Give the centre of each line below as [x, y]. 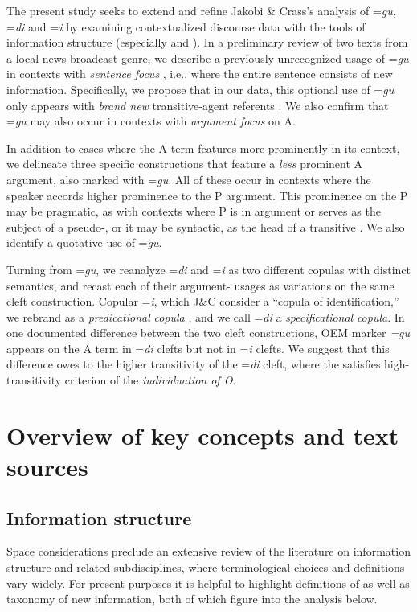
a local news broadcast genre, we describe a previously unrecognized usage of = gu [208, 58]
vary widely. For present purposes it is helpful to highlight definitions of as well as [208, 583]
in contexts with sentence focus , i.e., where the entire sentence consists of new [200, 74]
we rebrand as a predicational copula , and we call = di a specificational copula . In [206, 316]
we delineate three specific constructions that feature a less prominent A [185, 164]
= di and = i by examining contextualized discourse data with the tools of [186, 26]
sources [47, 467]
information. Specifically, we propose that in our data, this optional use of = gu [200, 89]
